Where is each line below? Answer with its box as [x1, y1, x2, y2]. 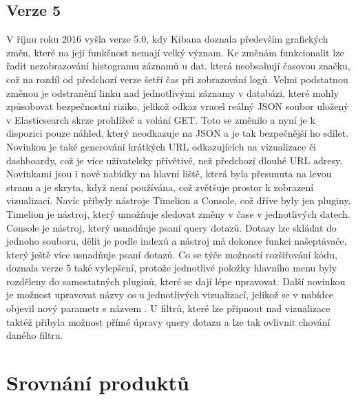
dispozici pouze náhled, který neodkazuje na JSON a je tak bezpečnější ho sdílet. [6, 126, 349, 140]
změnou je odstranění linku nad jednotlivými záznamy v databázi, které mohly [6, 85, 339, 100]
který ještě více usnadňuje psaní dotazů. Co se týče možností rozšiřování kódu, [6, 247, 337, 261]
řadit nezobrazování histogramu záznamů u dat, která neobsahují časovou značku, [6, 58, 350, 73]
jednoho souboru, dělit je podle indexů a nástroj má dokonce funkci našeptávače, [6, 234, 347, 248]
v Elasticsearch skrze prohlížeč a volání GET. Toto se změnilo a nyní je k [6, 112, 315, 126]
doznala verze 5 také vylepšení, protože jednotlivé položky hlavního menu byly [6, 260, 337, 275]
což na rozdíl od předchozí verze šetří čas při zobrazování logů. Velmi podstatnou [6, 71, 348, 86]
